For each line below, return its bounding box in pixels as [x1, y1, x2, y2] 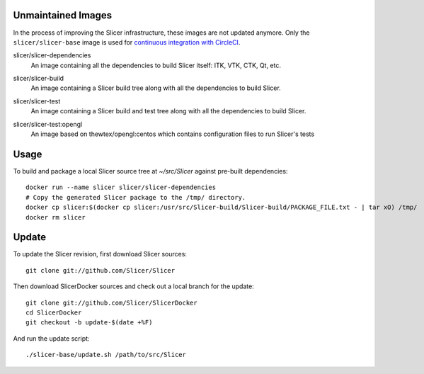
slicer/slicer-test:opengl [13, 120, 83, 128]
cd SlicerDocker [25, 308, 82, 317]
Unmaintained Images [13, 9, 113, 21]
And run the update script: [13, 334, 90, 343]
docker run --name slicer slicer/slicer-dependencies [25, 183, 216, 191]
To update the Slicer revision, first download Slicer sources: [13, 250, 188, 259]
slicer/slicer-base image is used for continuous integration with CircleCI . [13, 38, 241, 46]
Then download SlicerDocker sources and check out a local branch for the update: [13, 282, 254, 290]
